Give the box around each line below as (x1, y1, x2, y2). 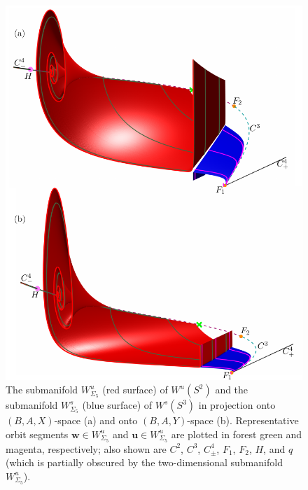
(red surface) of (102, 382, 168, 397)
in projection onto (198, 398, 276, 412)
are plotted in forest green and (171, 426, 302, 441)
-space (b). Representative (187, 413, 299, 428)
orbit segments (6, 426, 69, 441)
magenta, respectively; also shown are (6, 441, 167, 456)
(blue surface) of (82, 398, 153, 412)
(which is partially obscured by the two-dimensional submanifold (6, 455, 283, 470)
